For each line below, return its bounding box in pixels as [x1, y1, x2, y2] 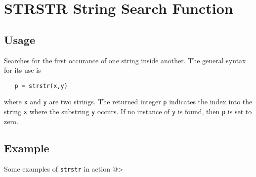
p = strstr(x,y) [14, 82, 68, 89]
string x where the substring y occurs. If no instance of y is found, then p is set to [4, 106, 252, 117]
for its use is [4, 65, 41, 75]
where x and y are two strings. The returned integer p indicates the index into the [4, 96, 253, 107]
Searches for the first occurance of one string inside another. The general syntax [4, 55, 246, 65]
